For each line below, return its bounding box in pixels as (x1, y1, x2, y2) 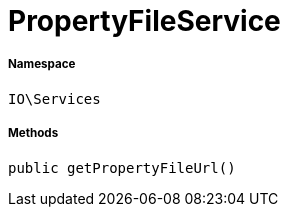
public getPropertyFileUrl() (8, 159, 236, 176)
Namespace (8, 57, 76, 72)
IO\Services (8, 90, 101, 107)
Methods (8, 126, 59, 141)
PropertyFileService (8, 4, 281, 38)
